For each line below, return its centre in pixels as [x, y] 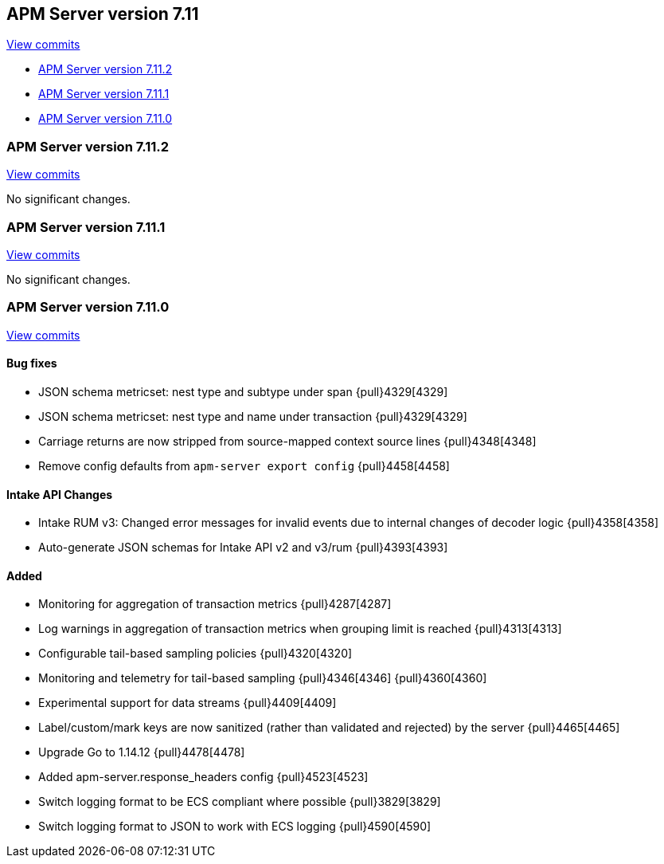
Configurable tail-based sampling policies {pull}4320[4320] [195, 654]
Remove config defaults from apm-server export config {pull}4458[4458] [244, 465]
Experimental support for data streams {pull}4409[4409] [187, 703]
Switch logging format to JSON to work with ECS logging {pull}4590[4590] [235, 827]
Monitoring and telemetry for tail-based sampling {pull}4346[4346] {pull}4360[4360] [263, 678]
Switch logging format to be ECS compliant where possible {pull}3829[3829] [240, 802]
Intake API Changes [60, 494]
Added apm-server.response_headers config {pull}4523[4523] [203, 777]
